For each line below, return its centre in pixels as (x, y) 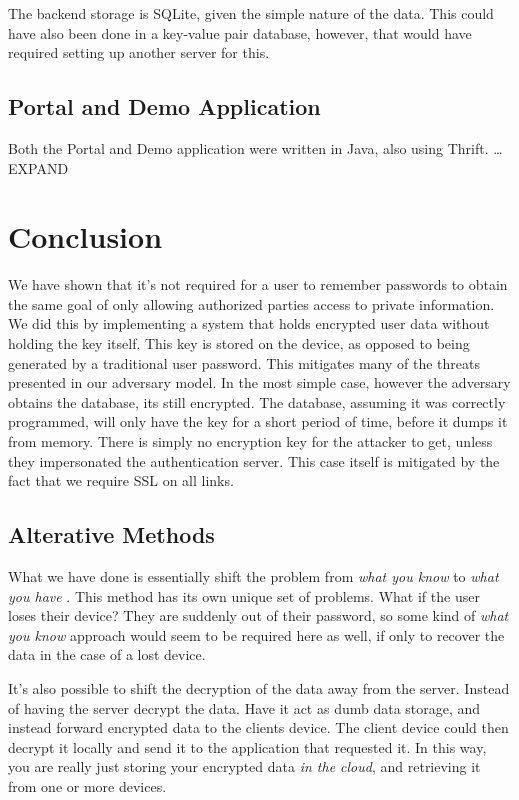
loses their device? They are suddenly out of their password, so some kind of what (258, 615)
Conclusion (85, 236)
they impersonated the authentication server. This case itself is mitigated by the (254, 460)
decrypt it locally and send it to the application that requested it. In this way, (247, 746)
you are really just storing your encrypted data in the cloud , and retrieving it (244, 766)
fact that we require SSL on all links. (121, 480)
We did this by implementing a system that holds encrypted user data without (249, 323)
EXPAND (38, 167)
